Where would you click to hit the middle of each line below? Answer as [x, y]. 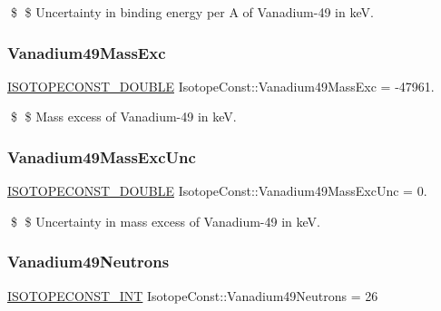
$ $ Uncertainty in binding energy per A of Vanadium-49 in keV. [192, 12]
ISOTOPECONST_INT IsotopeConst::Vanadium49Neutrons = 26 [193, 295]
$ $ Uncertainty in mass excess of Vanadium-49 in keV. [165, 221]
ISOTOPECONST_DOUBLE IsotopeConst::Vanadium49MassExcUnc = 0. [217, 191]
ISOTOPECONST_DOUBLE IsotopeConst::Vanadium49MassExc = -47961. [221, 86]
